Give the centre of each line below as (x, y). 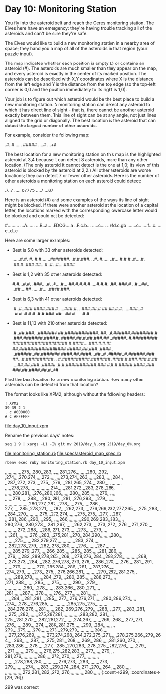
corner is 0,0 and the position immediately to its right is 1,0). (66, 89)
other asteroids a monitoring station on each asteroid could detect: (73, 181)
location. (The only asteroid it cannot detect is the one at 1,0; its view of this (82, 165)
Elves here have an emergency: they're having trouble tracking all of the (79, 28)
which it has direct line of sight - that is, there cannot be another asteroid (80, 110)
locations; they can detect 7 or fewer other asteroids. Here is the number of (82, 175)
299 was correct (22, 687)
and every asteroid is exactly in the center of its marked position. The (76, 73)
